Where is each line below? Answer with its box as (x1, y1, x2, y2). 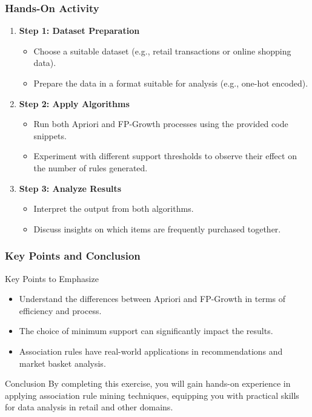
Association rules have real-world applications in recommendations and (19, 344, 283, 357)
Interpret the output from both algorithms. (33, 202, 194, 215)
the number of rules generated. (33, 161, 148, 174)
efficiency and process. (19, 304, 102, 317)
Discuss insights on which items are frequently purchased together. (33, 222, 281, 235)
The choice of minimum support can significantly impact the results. (19, 324, 273, 337)
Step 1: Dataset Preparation (19, 24, 140, 37)
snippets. (33, 129, 67, 142)
